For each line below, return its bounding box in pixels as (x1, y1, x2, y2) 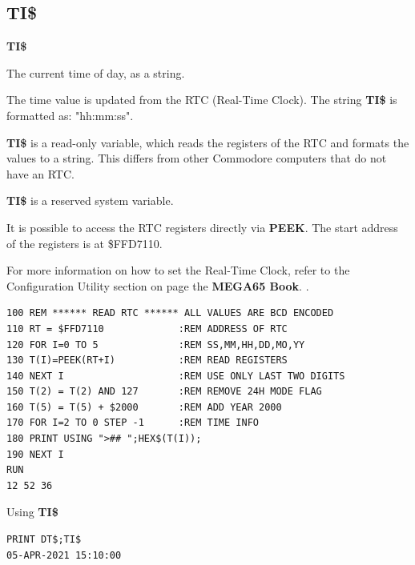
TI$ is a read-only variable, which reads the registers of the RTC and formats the (6, 134, 409, 150)
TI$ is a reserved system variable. (6, 192, 174, 209)
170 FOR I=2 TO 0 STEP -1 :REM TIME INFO (6, 417, 259, 429)
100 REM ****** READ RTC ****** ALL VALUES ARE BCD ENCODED (6, 307, 334, 319)
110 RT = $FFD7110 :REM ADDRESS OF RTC (6, 323, 288, 335)
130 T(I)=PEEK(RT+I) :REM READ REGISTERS (6, 355, 288, 367)
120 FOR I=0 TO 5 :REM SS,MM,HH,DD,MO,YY (6, 339, 305, 351)
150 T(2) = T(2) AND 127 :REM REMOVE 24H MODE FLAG (6, 386, 322, 398)
